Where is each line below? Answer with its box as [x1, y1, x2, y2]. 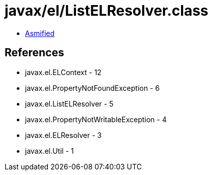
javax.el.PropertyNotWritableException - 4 [25, 115, 167, 124]
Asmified [25, 28, 55, 38]
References [5, 46, 64, 59]
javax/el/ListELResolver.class [5, 2, 208, 19]
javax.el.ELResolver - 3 [25, 130, 102, 139]
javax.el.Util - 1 [25, 146, 74, 155]
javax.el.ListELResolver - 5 [25, 99, 114, 108]
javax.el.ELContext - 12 [25, 67, 102, 77]
